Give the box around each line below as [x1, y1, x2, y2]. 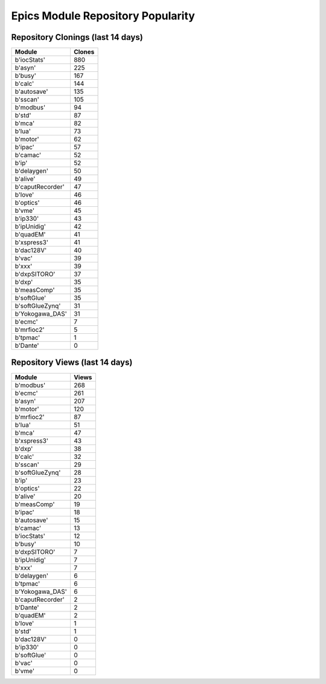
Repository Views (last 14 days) [11, 357, 133, 368]
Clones [73, 48, 95, 56]
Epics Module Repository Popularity [11, 9, 196, 22]
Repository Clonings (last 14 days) [11, 32, 143, 42]
